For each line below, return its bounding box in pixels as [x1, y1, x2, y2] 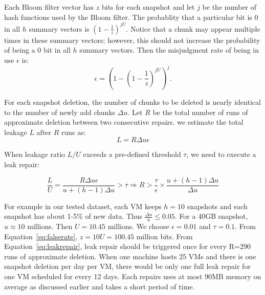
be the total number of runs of [152, 106, 248, 117]
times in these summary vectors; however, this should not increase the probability [4, 34, 260, 45]
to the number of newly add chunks [4, 106, 116, 117]
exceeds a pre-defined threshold [83, 149, 181, 160]
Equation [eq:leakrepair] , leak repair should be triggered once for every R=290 [4, 241, 251, 252]
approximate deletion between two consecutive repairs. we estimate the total [4, 117, 244, 127]
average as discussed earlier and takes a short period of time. [4, 281, 195, 291]
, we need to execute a [186, 149, 256, 160]
